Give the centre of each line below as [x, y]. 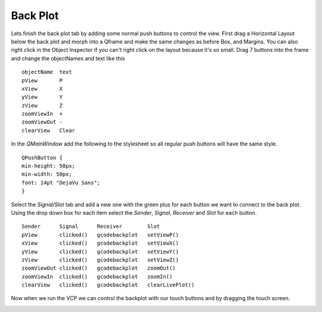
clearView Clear [49, 130]
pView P [42, 80]
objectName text [47, 72]
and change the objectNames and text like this [68, 58]
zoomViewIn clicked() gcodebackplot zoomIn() [97, 277]
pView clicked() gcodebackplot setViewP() [100, 235]
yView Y [42, 97]
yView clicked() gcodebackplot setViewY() [100, 251]
